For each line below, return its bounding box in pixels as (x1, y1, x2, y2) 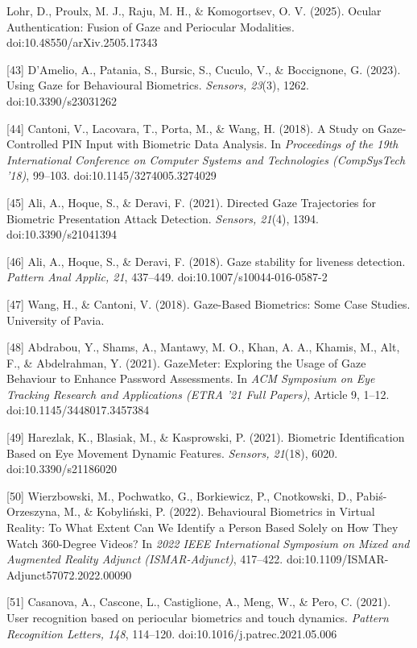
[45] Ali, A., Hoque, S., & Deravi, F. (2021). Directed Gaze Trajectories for (6, 193, 377, 210)
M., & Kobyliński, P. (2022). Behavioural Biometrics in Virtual (64, 503, 375, 520)
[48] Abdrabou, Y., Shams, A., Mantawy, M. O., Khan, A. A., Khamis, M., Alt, (6, 339, 400, 355)
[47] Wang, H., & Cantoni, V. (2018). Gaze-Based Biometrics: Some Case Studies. (6, 295, 411, 312)
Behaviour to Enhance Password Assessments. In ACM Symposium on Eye (6, 370, 375, 387)
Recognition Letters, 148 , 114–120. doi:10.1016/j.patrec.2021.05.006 (6, 625, 337, 642)
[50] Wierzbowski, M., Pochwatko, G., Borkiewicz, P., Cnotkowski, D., (6, 487, 353, 504)
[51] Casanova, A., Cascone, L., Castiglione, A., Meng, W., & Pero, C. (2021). (6, 593, 391, 610)
